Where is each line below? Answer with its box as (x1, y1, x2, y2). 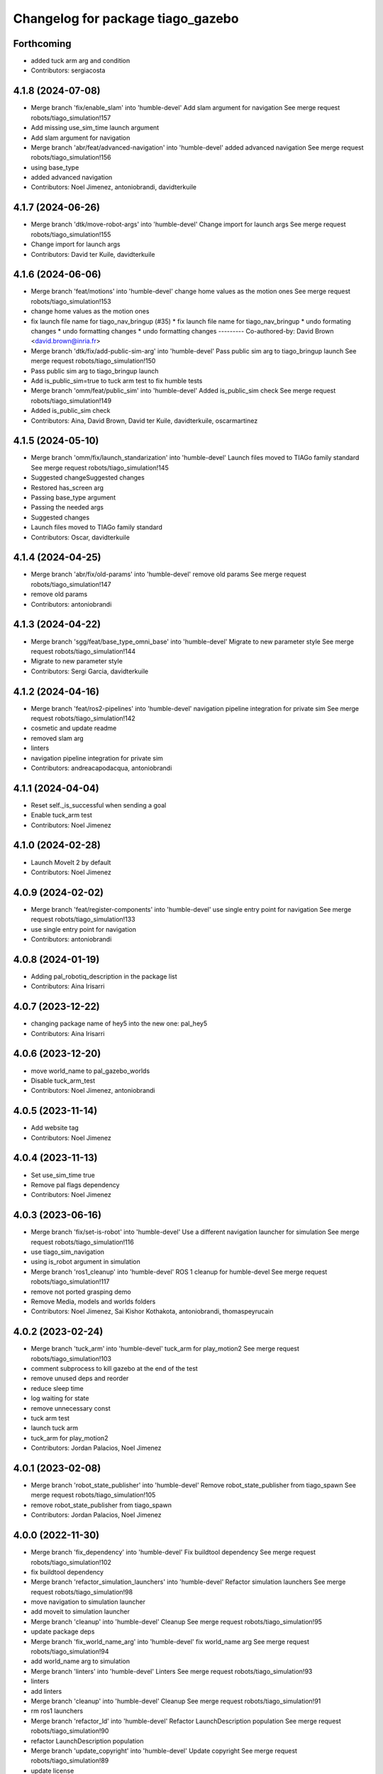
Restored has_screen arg (30, 483, 104, 492)
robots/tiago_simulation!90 (30, 1726, 109, 1735)
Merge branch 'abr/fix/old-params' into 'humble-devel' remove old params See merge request (30, 570, 306, 578)
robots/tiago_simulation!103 (30, 1354, 111, 1362)
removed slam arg (30, 734, 84, 742)
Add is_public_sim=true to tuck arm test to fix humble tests (30, 376, 203, 385)
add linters (30, 1687, 62, 1695)
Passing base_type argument (30, 493, 116, 502)
